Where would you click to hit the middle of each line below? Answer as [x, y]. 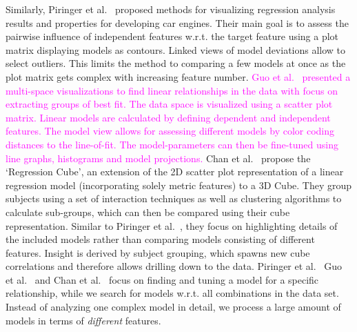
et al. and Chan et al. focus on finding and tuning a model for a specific [162, 279]
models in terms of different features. [83, 320]
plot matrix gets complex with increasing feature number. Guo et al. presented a [178, 76]
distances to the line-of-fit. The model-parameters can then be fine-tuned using [172, 144]
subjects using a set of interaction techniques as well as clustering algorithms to [174, 198]
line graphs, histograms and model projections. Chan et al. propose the [158, 158]
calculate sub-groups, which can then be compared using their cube [148, 212]
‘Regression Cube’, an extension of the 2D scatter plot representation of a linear [175, 172]
